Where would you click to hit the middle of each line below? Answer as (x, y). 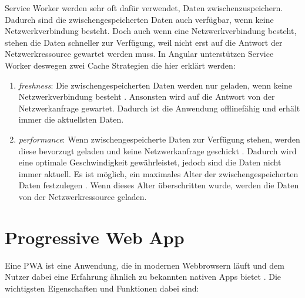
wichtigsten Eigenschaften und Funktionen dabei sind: (102, 288)
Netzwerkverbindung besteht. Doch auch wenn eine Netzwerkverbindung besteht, (151, 31)
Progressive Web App (95, 237)
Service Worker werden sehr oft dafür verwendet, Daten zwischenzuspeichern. (144, 8)
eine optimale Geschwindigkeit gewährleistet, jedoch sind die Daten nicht (150, 162)
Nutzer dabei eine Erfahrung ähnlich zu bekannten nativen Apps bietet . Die (143, 277)
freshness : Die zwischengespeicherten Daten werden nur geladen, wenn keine (155, 85)
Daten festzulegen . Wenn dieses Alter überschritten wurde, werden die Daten (159, 185)
